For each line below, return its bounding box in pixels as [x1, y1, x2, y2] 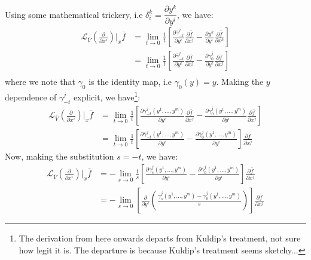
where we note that [5, 75, 75, 88]
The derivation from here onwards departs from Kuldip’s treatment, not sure [19, 232, 301, 244]
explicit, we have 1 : [73, 88, 141, 103]
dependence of [5, 90, 57, 103]
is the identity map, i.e [89, 75, 172, 88]
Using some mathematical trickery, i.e [5, 8, 143, 20]
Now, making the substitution [5, 150, 114, 163]
